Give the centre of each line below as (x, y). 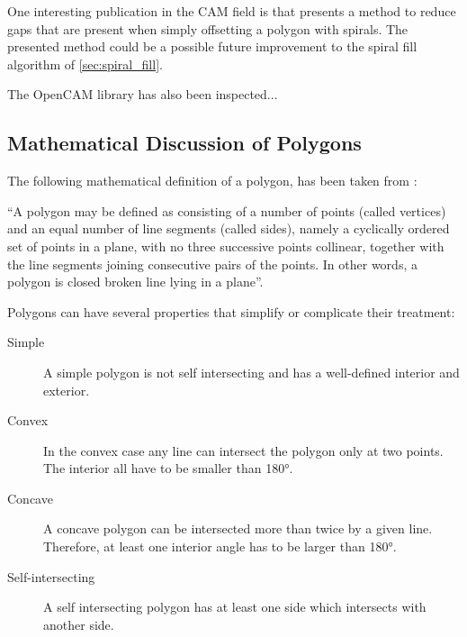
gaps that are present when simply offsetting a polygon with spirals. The (208, 28)
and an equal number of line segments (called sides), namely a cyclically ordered (229, 228)
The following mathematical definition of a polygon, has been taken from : (212, 181)
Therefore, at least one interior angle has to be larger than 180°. (220, 546)
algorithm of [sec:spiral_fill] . (85, 64)
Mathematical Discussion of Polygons (184, 143)
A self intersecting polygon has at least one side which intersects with (235, 607)
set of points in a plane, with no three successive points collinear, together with (226, 246)
